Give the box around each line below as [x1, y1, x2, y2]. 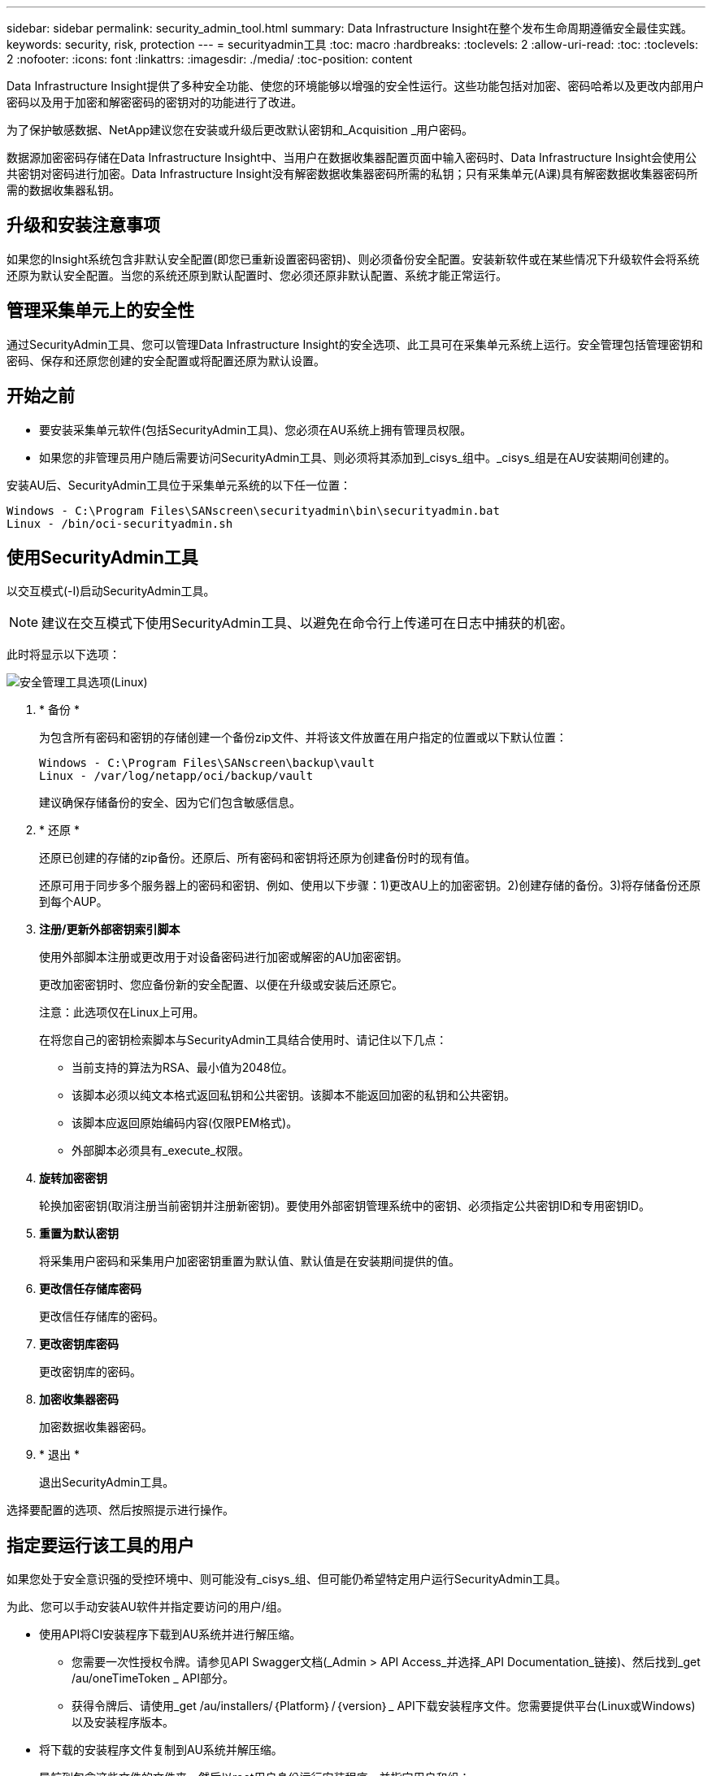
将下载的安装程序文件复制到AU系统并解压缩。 [39, 1743, 283, 1757]
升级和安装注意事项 [7, 215, 160, 236]
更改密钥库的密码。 [39, 1365, 141, 1379]
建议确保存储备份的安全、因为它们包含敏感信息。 [39, 795, 301, 810]
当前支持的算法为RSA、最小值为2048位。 [72, 1060, 293, 1075]
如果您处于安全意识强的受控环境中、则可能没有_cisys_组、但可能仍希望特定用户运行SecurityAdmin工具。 [7, 1572, 567, 1587]
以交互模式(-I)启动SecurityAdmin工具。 [7, 584, 215, 599]
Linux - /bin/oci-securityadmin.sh [7, 516, 233, 530]
